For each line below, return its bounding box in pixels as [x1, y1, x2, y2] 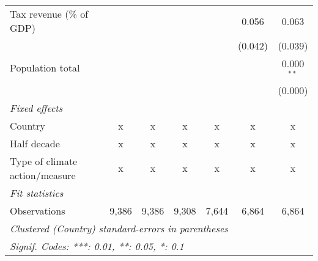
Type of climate [10, 153, 78, 168]
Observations [10, 203, 65, 218]
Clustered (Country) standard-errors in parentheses [10, 221, 228, 235]
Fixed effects [10, 100, 63, 115]
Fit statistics [10, 185, 64, 200]
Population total [10, 61, 80, 75]
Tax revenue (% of [10, 7, 89, 21]
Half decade [10, 136, 60, 150]
